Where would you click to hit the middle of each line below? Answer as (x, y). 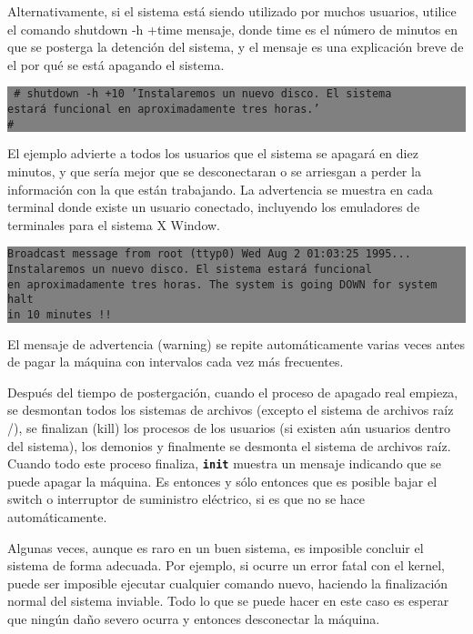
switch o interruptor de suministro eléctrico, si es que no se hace (186, 499)
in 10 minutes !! (60, 314)
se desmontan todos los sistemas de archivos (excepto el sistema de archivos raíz (231, 410)
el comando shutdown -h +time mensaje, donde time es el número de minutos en (232, 29)
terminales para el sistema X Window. (114, 224)
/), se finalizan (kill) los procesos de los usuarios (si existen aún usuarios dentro (229, 427)
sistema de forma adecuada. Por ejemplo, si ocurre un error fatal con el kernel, (226, 565)
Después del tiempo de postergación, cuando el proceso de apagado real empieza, (233, 392)
